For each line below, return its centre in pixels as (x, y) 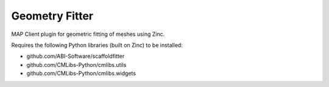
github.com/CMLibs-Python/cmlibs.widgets (81, 74)
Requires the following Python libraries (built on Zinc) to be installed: (97, 45)
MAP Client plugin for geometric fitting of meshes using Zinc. (88, 34)
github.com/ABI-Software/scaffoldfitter (76, 56)
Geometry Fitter (52, 16)
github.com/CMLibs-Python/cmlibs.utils (76, 64)
